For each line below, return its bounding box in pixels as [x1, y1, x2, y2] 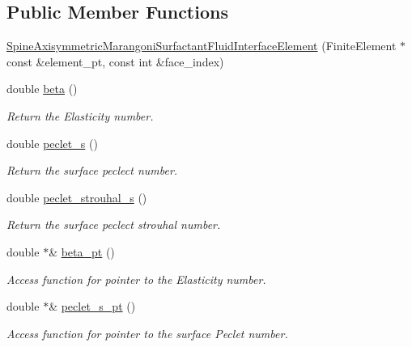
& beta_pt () [49, 243, 115, 260]
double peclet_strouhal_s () [6, 188, 147, 205]
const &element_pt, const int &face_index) [6, 53, 224, 70]
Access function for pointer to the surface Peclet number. [6, 324, 288, 341]
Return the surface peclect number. [6, 162, 178, 179]
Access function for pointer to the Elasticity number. [6, 270, 266, 287]
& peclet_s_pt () [49, 298, 136, 315]
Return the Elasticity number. [6, 107, 154, 124]
